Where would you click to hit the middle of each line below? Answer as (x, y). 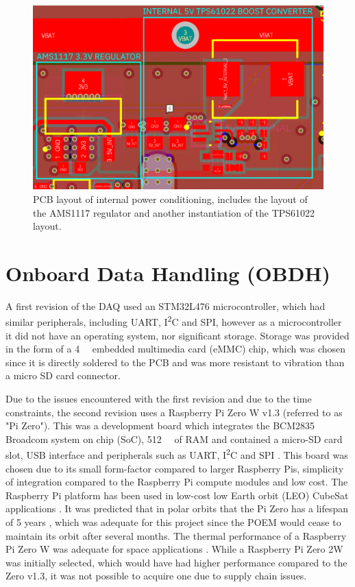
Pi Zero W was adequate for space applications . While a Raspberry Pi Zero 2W (174, 549)
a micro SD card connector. (63, 375)
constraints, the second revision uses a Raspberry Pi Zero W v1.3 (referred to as (174, 412)
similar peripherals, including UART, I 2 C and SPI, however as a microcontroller (174, 321)
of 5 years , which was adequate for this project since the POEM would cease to (173, 522)
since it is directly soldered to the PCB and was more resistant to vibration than (175, 362)
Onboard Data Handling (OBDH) (168, 273)
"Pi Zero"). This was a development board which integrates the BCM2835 (160, 426)
